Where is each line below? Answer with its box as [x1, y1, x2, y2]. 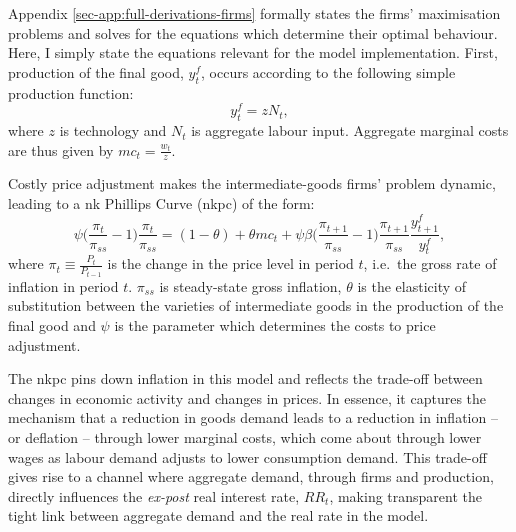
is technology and [59, 120, 167, 141]
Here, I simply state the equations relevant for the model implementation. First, [8, 42, 498, 63]
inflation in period [8, 275, 119, 296]
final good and [8, 315, 96, 336]
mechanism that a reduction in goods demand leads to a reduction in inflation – [8, 407, 498, 428]
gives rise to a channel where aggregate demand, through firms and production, [8, 466, 494, 487]
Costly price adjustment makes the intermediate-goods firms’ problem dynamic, [8, 173, 496, 194]
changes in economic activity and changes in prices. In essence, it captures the [8, 387, 487, 408]
